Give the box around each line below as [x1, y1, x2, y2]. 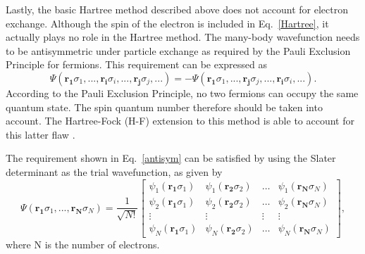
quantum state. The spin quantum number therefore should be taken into [6, 99, 323, 114]
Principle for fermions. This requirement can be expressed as [6, 57, 268, 72]
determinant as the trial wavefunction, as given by [6, 164, 223, 179]
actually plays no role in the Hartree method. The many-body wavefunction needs [6, 30, 360, 44]
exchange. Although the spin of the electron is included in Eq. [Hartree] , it [6, 15, 329, 30]
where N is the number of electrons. [6, 237, 160, 252]
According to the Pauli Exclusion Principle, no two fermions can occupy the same [6, 85, 359, 100]
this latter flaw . [6, 127, 75, 141]
